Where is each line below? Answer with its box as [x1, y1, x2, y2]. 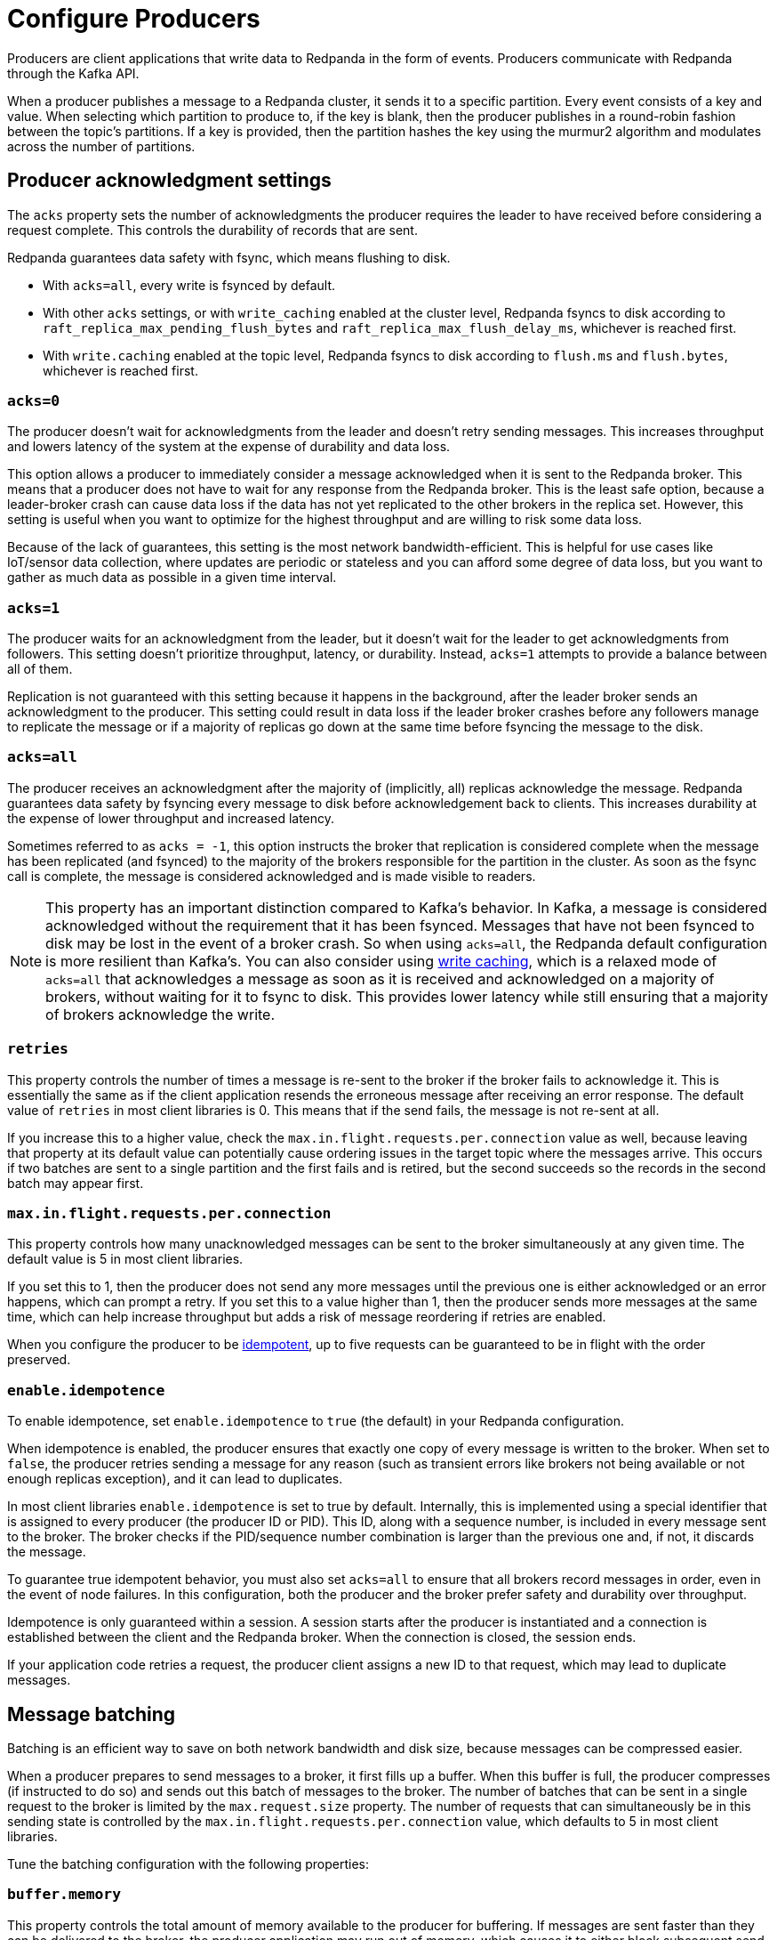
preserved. [7, 1352, 71, 1368]
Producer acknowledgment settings [7, 169, 332, 192]
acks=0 [7, 392, 60, 409]
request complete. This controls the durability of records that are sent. [7, 222, 418, 238]
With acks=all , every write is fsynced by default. [43, 277, 336, 293]
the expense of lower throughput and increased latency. [7, 810, 335, 826]
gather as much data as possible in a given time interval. [7, 570, 337, 586]
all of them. [7, 661, 73, 677]
